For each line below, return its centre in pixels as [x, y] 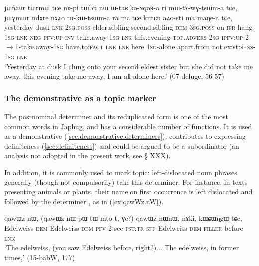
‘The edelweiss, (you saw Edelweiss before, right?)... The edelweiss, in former [122, 247]
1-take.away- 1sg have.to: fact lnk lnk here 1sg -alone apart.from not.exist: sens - [135, 46]
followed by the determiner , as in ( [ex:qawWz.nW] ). [84, 201]
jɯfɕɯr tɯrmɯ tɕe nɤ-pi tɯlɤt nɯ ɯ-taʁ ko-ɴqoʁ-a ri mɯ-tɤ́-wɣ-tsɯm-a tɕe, [121, 7]
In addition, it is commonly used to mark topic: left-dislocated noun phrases [121, 172]
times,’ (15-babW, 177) [40, 257]
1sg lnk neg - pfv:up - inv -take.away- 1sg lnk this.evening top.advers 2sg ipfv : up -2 [127, 37]
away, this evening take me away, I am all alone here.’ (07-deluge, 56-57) [115, 76]
